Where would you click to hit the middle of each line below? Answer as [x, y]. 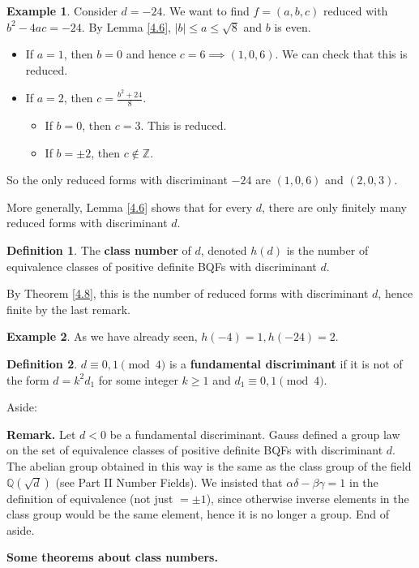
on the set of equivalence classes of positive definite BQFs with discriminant [195, 450]
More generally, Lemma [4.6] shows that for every [130, 207]
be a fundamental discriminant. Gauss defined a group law [255, 434]
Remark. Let [41, 434]
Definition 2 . [42, 364]
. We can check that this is [341, 54]
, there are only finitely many [334, 207]
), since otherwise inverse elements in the [308, 498]
